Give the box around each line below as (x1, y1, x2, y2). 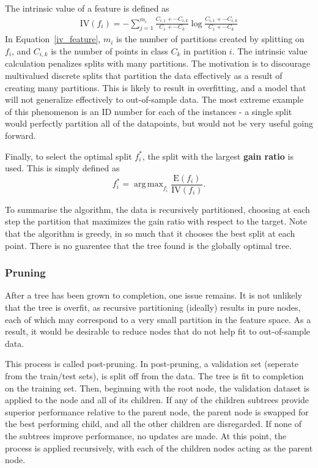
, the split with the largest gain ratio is (142, 149, 294, 162)
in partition (183, 44, 227, 57)
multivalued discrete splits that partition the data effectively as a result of (5, 69, 283, 82)
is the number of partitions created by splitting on (116, 32, 305, 45)
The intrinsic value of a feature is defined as (5, 2, 169, 14)
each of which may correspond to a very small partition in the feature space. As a (5, 313, 311, 325)
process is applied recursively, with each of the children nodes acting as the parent (5, 441, 313, 454)
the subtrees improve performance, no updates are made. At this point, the (5, 429, 287, 442)
